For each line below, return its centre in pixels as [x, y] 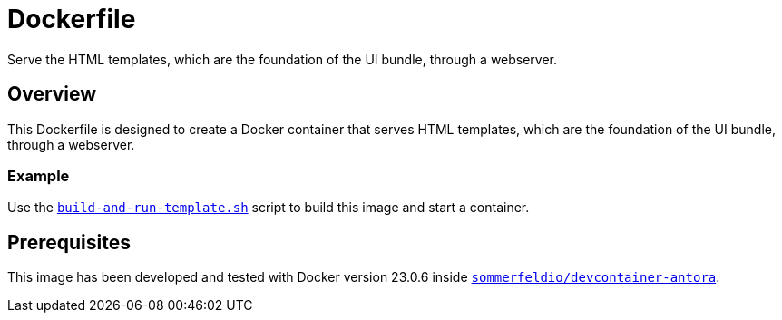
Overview [52, 94]
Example [39, 175]
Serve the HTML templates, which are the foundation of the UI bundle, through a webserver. [283, 59]
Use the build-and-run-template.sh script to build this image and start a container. [269, 208]
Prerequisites [69, 242]
